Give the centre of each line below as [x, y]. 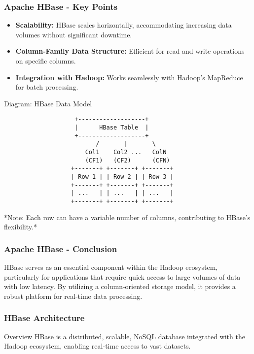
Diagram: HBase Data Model [48, 103]
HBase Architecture [44, 318]
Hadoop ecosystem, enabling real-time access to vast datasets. [97, 346]
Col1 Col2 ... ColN [126, 152]
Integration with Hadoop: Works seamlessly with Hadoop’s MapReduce [129, 77]
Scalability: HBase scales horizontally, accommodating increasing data [124, 25]
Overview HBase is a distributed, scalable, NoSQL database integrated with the [125, 336]
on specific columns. [46, 61]
